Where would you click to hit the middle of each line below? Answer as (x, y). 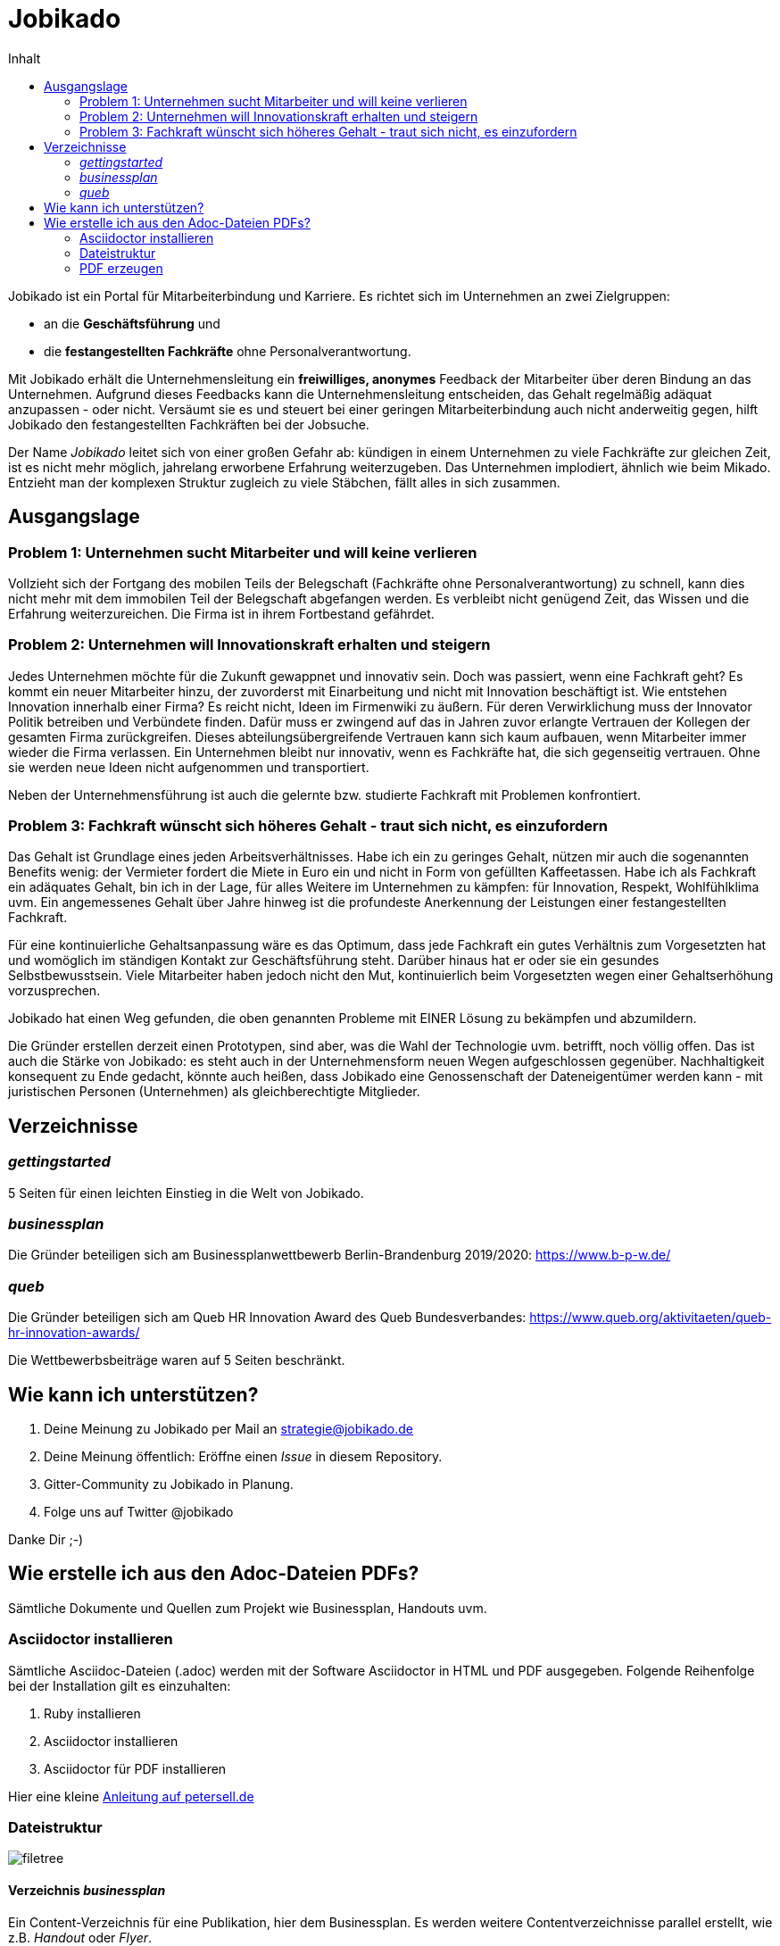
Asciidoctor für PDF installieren (135, 1768)
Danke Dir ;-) (46, 1540)
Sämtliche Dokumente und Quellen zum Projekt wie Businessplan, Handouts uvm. (248, 1608)
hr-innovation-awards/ (74, 1333)
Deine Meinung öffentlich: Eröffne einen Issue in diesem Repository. (243, 1457)
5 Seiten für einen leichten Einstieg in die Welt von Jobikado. (186, 1193)
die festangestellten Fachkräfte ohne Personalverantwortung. (228, 351)
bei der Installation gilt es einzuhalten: (120, 1685)
